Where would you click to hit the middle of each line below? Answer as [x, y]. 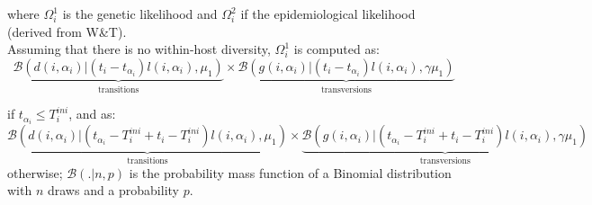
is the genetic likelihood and [140, 13]
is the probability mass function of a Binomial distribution [290, 172]
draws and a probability [113, 190]
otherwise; [35, 172]
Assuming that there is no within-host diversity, [139, 49]
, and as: [92, 114]
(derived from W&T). [67, 31]
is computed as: [336, 49]
